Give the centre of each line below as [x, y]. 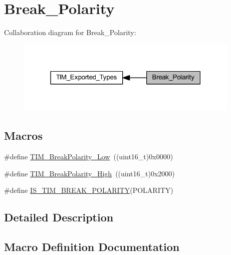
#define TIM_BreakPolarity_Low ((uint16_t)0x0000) [89, 157]
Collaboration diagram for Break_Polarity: [70, 32]
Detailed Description [59, 217]
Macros [23, 136]
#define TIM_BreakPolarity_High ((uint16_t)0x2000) [89, 173]
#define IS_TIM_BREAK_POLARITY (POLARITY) [89, 190]
